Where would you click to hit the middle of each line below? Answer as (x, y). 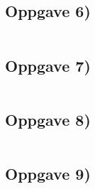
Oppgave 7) (48, 65)
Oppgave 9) (48, 173)
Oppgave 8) (48, 119)
